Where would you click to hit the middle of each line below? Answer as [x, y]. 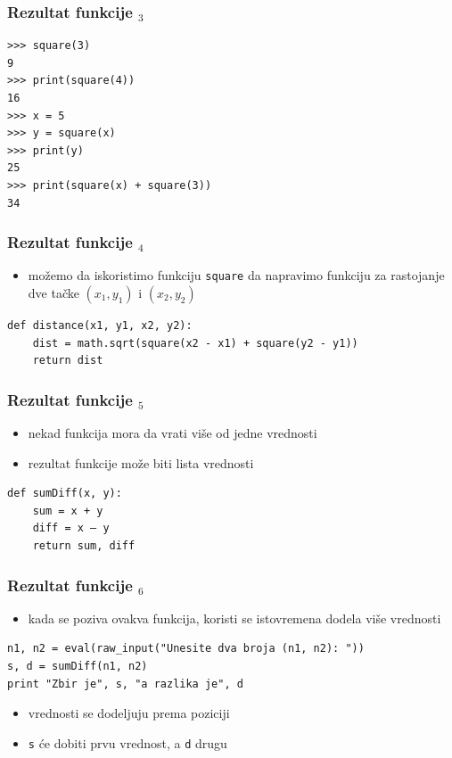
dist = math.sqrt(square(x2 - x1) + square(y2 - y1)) [195, 343]
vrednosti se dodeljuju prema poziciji [129, 713]
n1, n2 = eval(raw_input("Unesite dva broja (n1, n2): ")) [186, 649]
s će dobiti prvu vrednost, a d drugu [127, 742]
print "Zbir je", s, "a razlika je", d [125, 684]
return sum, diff [84, 546]
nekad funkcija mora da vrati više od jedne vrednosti [173, 433]
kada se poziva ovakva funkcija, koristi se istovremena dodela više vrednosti [234, 618]
